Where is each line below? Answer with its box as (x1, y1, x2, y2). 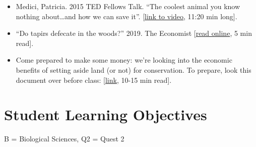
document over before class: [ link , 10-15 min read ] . (16, 74, 172, 85)
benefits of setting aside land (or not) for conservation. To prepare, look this (16, 64, 251, 75)
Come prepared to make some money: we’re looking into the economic (16, 55, 232, 65)
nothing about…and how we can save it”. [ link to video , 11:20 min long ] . (16, 11, 237, 21)
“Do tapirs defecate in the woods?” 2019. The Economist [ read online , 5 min (16, 28, 252, 38)
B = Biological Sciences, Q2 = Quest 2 (4, 133, 124, 144)
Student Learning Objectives (4, 104, 207, 125)
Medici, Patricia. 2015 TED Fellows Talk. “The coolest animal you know (16, 1, 240, 11)
